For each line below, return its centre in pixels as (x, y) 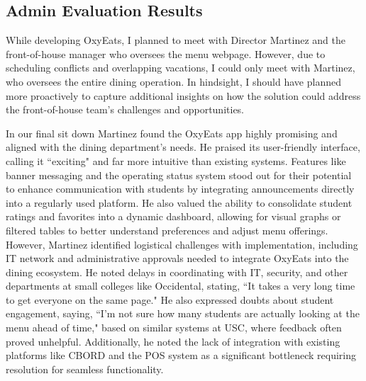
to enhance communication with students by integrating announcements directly (180, 189)
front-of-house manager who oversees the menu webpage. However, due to (166, 53)
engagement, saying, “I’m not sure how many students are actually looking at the (183, 313)
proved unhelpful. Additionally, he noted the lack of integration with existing (173, 341)
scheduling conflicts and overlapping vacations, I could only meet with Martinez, (181, 68)
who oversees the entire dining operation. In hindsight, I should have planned (173, 81)
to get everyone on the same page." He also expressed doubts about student (170, 299)
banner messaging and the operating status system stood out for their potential (179, 175)
